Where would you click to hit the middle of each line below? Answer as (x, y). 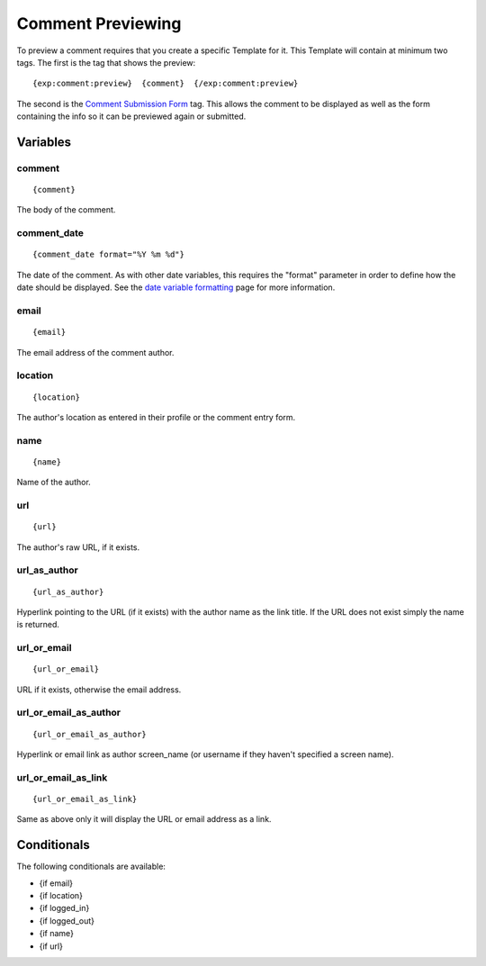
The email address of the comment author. (95, 352)
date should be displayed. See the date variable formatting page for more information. (176, 287)
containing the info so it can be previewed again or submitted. (131, 116)
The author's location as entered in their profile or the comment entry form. (156, 417)
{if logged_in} (64, 908)
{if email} (56, 883)
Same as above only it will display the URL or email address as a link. (144, 819)
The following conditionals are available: (91, 867)
